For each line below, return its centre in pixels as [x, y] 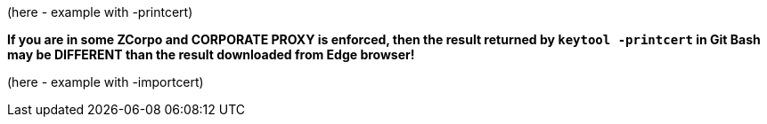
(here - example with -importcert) [106, 82]
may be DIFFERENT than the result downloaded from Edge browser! [211, 54]
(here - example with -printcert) [100, 12]
